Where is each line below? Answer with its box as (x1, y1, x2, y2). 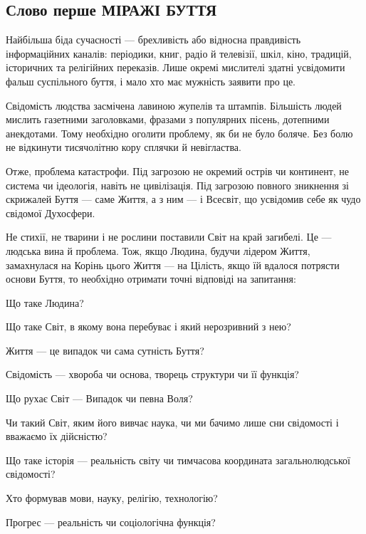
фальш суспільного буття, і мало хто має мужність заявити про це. (6, 73, 296, 88)
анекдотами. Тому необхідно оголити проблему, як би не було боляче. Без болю (6, 125, 353, 140)
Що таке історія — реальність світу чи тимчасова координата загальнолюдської (6, 452, 350, 467)
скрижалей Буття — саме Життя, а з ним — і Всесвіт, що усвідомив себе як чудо (6, 192, 361, 206)
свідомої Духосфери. (6, 205, 95, 220)
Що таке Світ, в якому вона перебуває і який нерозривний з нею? (6, 319, 291, 334)
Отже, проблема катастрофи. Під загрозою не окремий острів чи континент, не (6, 163, 350, 178)
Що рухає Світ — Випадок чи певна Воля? (6, 391, 193, 406)
